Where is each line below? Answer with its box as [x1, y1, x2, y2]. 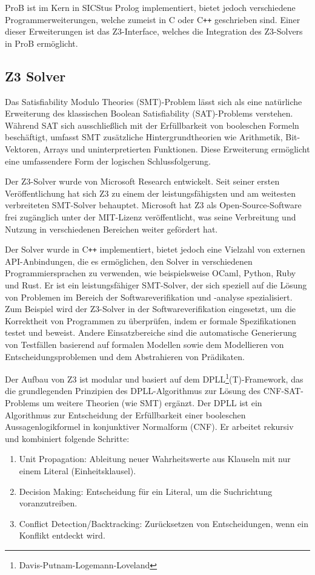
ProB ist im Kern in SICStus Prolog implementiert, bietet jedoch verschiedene [5, 1, 296, 13]
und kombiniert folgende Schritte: [5, 432, 130, 444]
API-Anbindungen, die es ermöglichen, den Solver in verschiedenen [5, 254, 253, 267]
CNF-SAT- [263, 384, 304, 397]
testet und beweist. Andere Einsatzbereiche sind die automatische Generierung [5, 326, 297, 339]
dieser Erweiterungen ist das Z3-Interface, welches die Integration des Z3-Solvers [5, 25, 303, 38]
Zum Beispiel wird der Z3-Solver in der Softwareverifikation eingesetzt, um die [5, 302, 296, 315]
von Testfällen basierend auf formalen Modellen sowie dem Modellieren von [5, 338, 284, 350]
